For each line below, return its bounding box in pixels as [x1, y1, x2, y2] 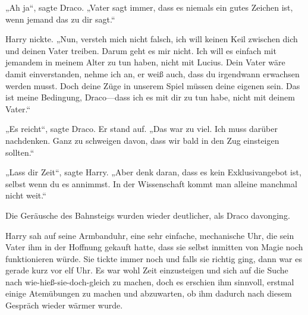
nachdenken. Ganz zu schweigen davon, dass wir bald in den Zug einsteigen [5, 134, 279, 146]
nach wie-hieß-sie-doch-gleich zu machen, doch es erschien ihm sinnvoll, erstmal [5, 275, 294, 288]
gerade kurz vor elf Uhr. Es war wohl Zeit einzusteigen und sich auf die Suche [5, 264, 288, 276]
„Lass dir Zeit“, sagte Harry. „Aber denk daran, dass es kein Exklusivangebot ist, [5, 166, 301, 178]
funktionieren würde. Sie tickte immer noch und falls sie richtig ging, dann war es [5, 252, 302, 264]
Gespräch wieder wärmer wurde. [5, 299, 123, 311]
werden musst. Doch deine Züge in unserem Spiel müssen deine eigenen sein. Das [5, 79, 300, 92]
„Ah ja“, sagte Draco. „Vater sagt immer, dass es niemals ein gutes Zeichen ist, [5, 1, 293, 13]
